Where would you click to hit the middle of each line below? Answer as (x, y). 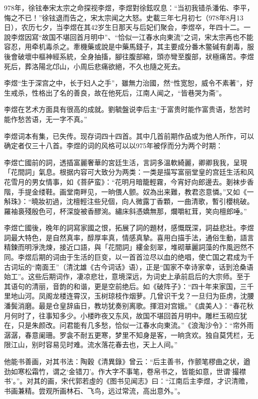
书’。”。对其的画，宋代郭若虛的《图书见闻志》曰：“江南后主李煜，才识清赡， (128, 381)
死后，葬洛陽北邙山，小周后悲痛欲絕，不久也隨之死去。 (94, 66)
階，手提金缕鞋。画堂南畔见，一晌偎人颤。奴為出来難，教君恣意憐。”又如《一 (129, 191)
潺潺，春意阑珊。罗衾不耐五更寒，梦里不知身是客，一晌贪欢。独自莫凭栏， (126, 335)
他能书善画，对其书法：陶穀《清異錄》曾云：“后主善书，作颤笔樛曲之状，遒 (127, 361)
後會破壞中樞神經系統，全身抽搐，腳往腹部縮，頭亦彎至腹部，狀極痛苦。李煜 (129, 56)
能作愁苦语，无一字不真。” (46, 119)
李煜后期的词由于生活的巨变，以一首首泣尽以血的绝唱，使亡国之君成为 (132, 257)
